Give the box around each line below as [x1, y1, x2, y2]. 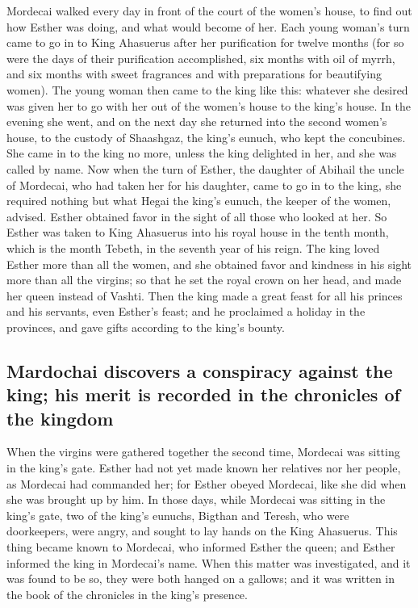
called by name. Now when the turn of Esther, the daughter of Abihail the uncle [6, 160, 404, 177]
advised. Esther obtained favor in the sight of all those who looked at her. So [6, 208, 387, 224]
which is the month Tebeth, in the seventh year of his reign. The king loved [6, 239, 380, 256]
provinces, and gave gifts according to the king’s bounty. [6, 318, 285, 335]
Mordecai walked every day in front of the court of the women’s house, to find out [6, 2, 412, 19]
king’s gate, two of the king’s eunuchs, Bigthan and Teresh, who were [6, 506, 349, 523]
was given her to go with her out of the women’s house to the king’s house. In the [6, 97, 411, 114]
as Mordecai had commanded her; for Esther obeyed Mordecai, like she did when [6, 475, 407, 492]
